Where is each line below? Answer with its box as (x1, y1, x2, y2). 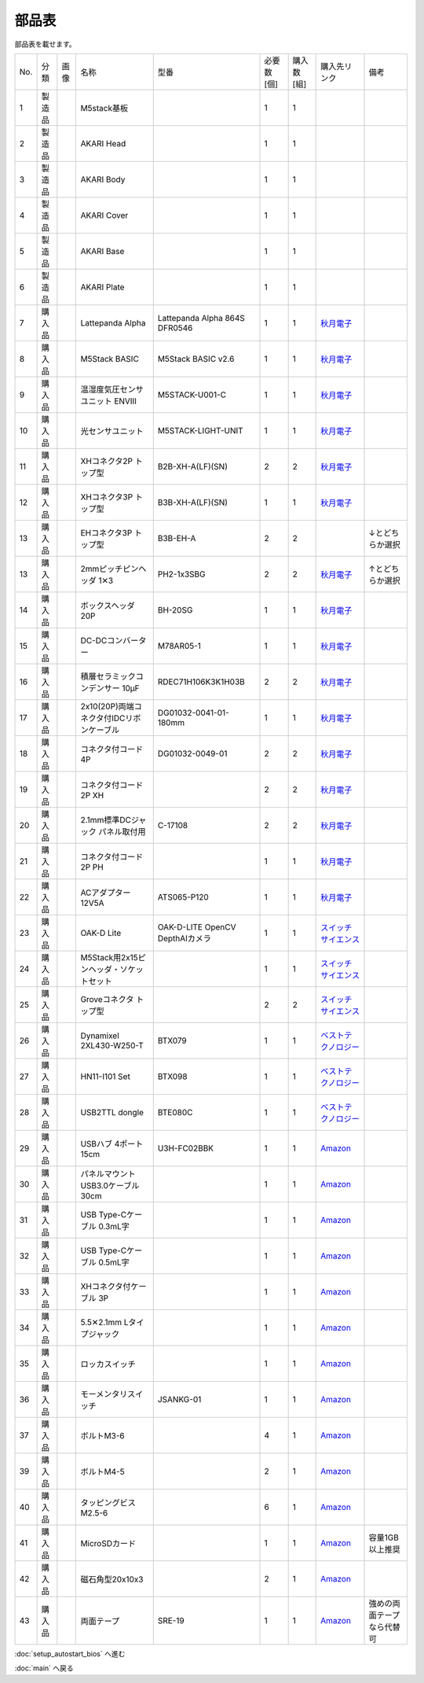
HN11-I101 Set (80, 1070, 131, 1081)
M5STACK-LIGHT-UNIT (157, 425, 243, 436)
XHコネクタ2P (80, 455, 133, 466)
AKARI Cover (80, 209, 129, 220)
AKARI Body (80, 174, 126, 185)
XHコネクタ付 (80, 1280, 131, 1291)
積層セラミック (80, 671, 137, 682)
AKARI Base (80, 245, 125, 256)
